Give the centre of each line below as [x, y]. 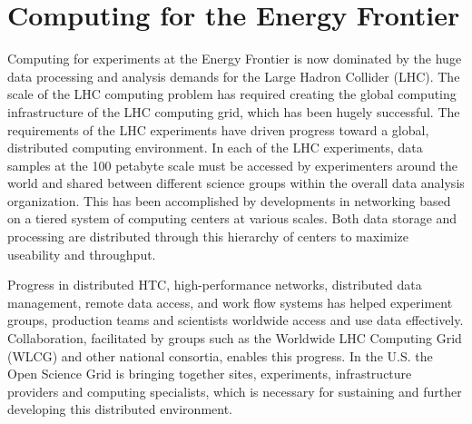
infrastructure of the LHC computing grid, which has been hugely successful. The [234, 111]
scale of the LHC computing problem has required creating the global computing [232, 94]
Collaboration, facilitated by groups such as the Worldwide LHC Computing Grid [235, 338]
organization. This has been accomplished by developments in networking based [229, 200]
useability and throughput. [82, 254]
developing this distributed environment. [120, 409]
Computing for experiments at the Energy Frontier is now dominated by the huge [235, 59]
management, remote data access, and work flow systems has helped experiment [230, 302]
